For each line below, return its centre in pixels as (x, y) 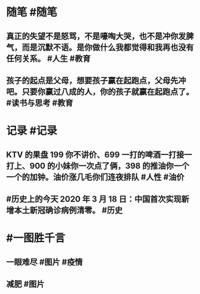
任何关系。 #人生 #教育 (49, 58)
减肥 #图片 (25, 284)
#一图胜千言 (36, 238)
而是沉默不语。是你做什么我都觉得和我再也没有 (108, 47)
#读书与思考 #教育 (40, 103)
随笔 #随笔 (32, 12)
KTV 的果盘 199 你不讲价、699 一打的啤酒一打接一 (99, 155)
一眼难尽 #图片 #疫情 (45, 262)
